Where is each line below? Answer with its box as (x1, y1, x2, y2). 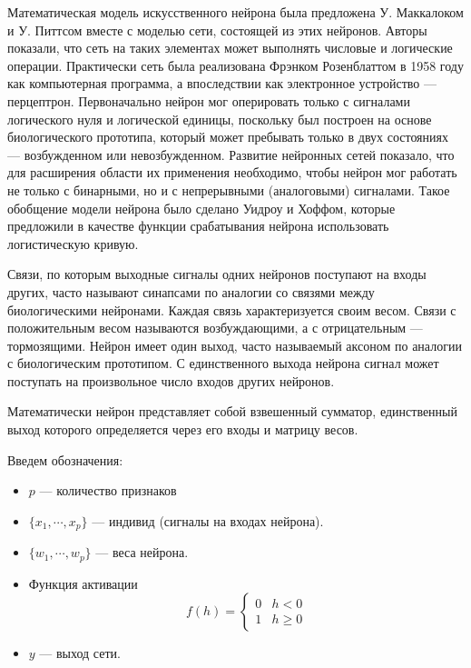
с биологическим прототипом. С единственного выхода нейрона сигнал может (7, 354, 439, 373)
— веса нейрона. (95, 543, 189, 562)
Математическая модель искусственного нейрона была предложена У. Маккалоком (7, 3, 464, 21)
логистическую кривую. (7, 234, 139, 253)
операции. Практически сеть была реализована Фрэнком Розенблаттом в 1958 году (7, 55, 464, 75)
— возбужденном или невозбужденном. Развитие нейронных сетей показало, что (7, 145, 455, 164)
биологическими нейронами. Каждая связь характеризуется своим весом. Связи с (7, 300, 456, 319)
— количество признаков (39, 481, 177, 500)
